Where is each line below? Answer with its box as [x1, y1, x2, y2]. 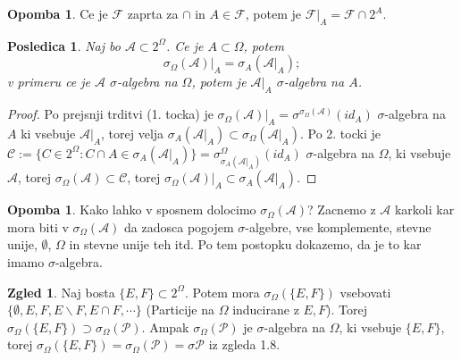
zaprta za [127, 4, 179, 22]
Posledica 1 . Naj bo [7, 36, 121, 54]
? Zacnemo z [307, 200, 376, 219]
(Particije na [146, 300, 214, 319]
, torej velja [101, 123, 164, 142]
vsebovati [339, 282, 391, 301]
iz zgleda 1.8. [208, 335, 281, 354]
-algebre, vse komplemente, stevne [245, 217, 432, 236]
